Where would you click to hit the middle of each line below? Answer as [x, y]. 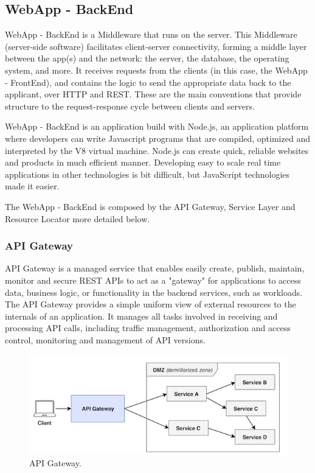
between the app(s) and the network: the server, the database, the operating [147, 58]
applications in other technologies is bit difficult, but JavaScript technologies [147, 174]
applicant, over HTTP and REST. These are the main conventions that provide [153, 94]
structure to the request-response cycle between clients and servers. [130, 106]
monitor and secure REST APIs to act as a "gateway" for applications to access [153, 280]
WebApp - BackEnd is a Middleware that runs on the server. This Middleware [151, 34]
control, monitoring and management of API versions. [105, 339]
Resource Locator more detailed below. [78, 218]
